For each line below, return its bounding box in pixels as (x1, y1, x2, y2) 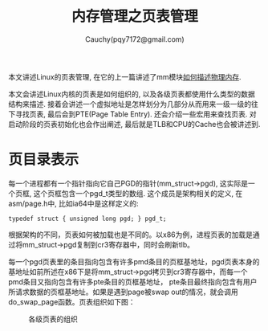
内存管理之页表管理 (71, 7, 198, 26)
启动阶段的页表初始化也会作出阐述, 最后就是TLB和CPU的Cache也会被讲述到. (8, 119, 261, 129)
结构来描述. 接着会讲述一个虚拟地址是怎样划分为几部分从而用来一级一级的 (8, 99, 251, 108)
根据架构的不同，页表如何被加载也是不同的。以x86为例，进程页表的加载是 (8, 230, 253, 239)
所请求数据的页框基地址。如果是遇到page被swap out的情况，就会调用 (8, 287, 238, 296)
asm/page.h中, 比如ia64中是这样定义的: (8, 198, 139, 208)
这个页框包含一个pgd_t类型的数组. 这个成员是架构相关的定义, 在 (33, 188, 243, 198)
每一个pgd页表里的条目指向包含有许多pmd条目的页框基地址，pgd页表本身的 (8, 256, 260, 266)
